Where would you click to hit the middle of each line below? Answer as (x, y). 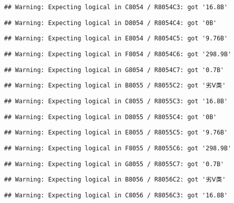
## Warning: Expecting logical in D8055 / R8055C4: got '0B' (111, 117)
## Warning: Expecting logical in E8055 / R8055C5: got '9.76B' (116, 133)
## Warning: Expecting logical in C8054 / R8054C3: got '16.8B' (116, 7)
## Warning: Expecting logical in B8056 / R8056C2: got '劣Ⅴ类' (115, 180)
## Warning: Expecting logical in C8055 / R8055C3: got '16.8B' (116, 101)
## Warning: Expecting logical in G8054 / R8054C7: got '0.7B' (114, 70)
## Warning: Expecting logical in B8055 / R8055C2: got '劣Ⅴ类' (115, 86)
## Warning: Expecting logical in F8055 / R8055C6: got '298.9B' (118, 148)
